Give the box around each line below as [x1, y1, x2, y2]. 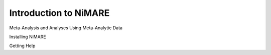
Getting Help [9, 43, 36, 49]
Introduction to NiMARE [9, 7, 110, 18]
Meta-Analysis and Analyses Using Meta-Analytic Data [9, 25, 123, 31]
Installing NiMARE [9, 34, 46, 40]
